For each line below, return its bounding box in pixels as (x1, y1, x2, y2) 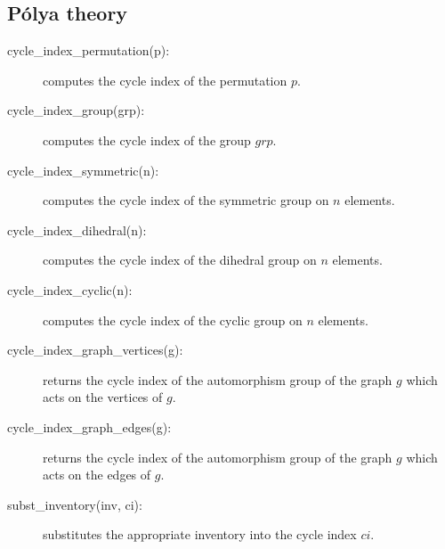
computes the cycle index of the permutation (43, 70, 287, 89)
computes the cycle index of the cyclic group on (43, 310, 303, 329)
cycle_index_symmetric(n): (7, 160, 159, 179)
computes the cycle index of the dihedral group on (43, 250, 317, 269)
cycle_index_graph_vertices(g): (7, 340, 183, 359)
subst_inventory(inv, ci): (7, 495, 142, 513)
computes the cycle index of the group (43, 130, 251, 149)
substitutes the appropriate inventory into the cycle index (43, 525, 357, 544)
